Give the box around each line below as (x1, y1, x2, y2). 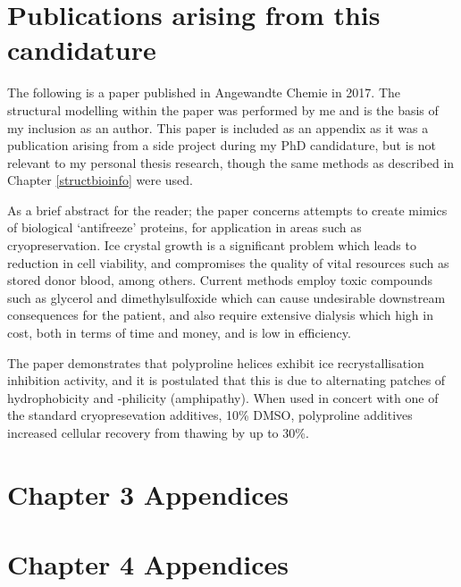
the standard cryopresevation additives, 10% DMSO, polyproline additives (7, 406, 413, 424)
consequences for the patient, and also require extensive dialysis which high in (7, 306, 433, 324)
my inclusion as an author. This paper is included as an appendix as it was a (7, 118, 429, 137)
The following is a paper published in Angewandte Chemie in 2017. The (7, 83, 401, 102)
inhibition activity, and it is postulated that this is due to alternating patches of (7, 371, 446, 390)
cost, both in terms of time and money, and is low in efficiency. (7, 323, 351, 342)
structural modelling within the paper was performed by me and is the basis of (7, 100, 439, 119)
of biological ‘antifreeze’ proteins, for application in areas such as (7, 218, 362, 237)
